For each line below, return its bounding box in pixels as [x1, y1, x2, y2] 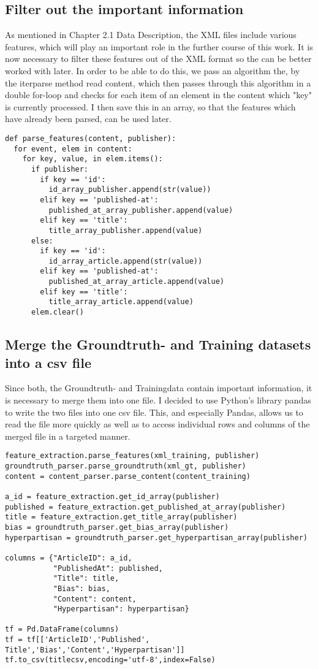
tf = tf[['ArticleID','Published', [5, 635, 150, 644]
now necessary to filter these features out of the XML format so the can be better [5, 52, 312, 65]
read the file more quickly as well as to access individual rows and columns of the [5, 418, 310, 430]
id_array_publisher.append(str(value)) [48, 185, 211, 194]
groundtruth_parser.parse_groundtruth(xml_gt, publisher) [5, 461, 246, 470]
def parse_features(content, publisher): [5, 134, 176, 143]
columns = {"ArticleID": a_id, [5, 553, 132, 562]
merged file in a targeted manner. [5, 429, 131, 442]
